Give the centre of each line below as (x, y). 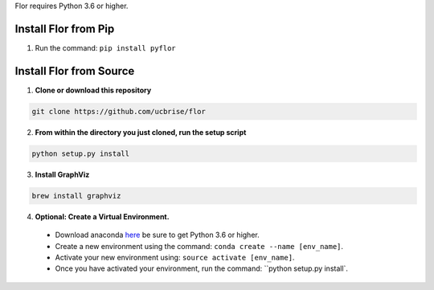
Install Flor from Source (75, 71)
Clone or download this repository (93, 90)
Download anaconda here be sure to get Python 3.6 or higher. (158, 235)
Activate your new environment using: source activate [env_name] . (175, 257)
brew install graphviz (76, 196)
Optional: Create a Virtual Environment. (102, 216)
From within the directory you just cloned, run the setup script (141, 132)
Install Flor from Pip (65, 29)
